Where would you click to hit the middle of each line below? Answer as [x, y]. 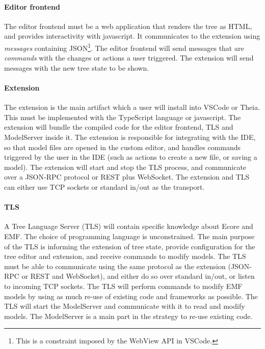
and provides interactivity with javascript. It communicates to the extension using [132, 36]
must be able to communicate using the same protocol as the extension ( [117, 266]
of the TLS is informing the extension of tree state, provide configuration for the [130, 246]
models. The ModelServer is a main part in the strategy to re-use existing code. [128, 316]
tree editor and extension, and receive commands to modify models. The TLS [125, 256]
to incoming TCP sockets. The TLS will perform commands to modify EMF [123, 286]
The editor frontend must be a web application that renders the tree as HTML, [128, 26]
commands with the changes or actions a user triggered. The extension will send [129, 58]
